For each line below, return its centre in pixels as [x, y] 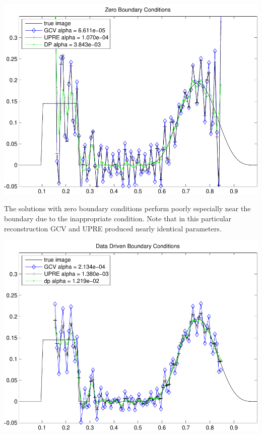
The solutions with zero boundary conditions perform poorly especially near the [127, 208]
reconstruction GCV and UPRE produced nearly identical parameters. [113, 228]
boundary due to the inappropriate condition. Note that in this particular [118, 218]
